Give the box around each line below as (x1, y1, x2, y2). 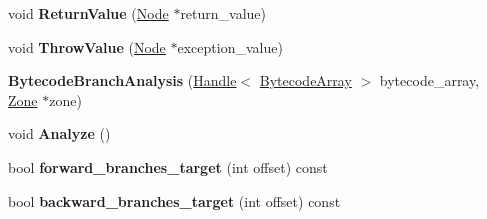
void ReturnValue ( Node (8, 3, 169, 23)
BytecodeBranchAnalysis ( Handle (8, 70, 237, 91)
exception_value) (177, 36, 283, 57)
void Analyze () (8, 123, 111, 144)
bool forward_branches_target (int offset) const (8, 156, 328, 177)
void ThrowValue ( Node (8, 36, 166, 57)
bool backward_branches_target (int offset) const (8, 190, 341, 211)
